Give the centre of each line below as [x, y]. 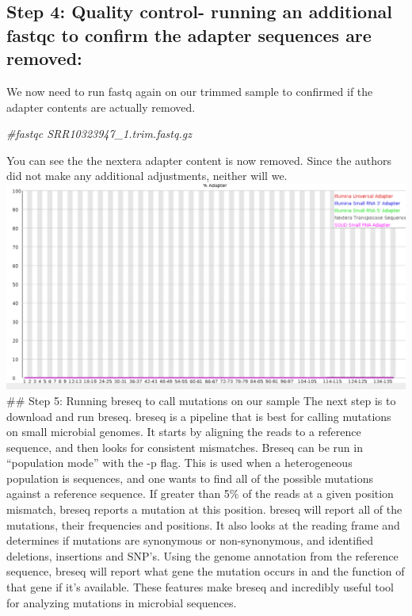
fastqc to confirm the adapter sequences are [189, 34]
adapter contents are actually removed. [101, 107]
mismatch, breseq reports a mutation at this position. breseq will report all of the [204, 509]
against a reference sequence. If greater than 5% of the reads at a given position [200, 494]
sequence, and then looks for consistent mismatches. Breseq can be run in [185, 447]
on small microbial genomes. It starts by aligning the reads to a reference [184, 432]
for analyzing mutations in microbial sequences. [122, 602]
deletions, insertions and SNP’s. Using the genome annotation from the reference [202, 555]
